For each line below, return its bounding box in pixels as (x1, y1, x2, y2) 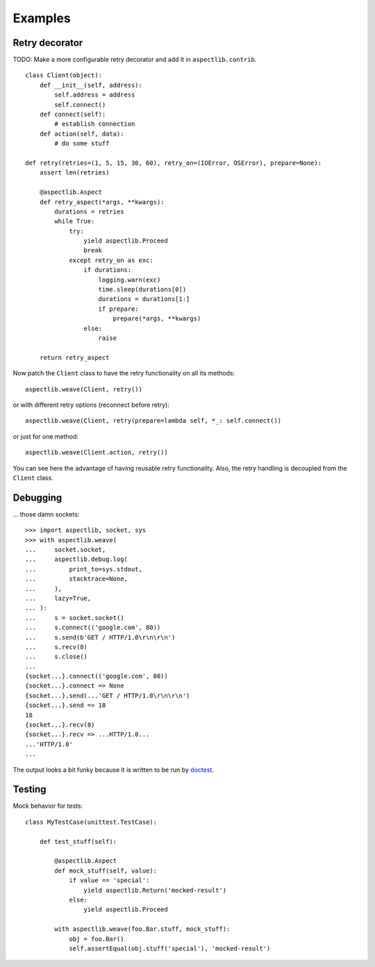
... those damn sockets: (12, 510, 80, 518)
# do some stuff (54, 140, 110, 147)
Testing (12, 783, 47, 795)
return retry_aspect (39, 353, 110, 361)
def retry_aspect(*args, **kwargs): (39, 198, 165, 206)
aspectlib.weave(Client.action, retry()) (25, 448, 168, 457)
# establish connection (54, 120, 135, 128)
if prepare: (98, 304, 139, 313)
